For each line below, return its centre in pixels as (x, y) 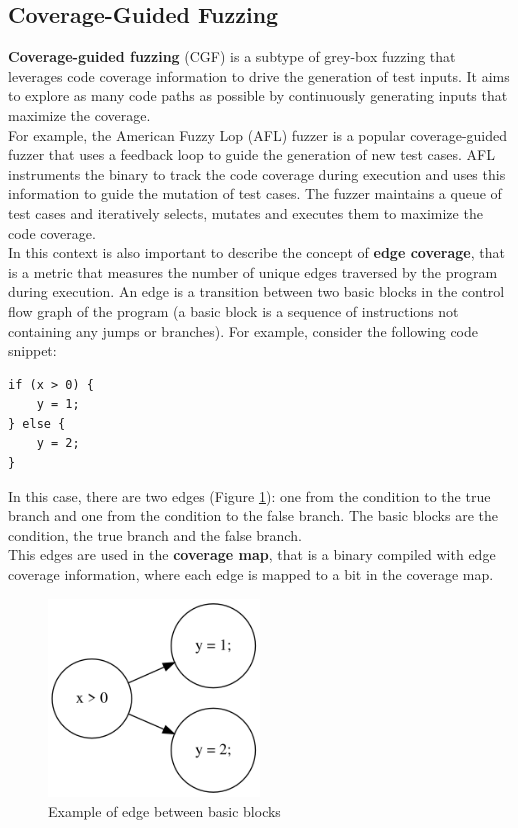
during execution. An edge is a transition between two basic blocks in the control (256, 291)
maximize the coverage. (79, 114)
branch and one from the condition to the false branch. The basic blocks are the (253, 515)
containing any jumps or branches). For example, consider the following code (243, 330)
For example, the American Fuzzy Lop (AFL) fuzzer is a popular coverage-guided (258, 134)
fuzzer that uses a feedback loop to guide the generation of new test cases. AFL (251, 154)
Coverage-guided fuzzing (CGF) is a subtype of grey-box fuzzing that (232, 56)
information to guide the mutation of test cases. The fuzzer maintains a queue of (255, 193)
